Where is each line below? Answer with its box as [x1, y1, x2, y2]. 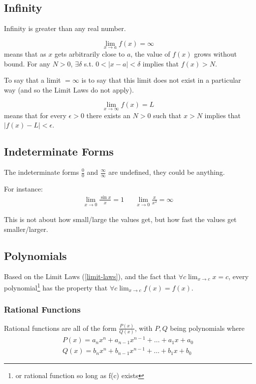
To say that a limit [4, 75, 61, 85]
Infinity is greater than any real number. [4, 23, 126, 33]
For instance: [4, 183, 43, 193]
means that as [4, 49, 46, 59]
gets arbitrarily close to [55, 49, 125, 59]
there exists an [86, 110, 130, 120]
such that [153, 110, 182, 120]
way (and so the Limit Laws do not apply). [4, 84, 134, 95]
